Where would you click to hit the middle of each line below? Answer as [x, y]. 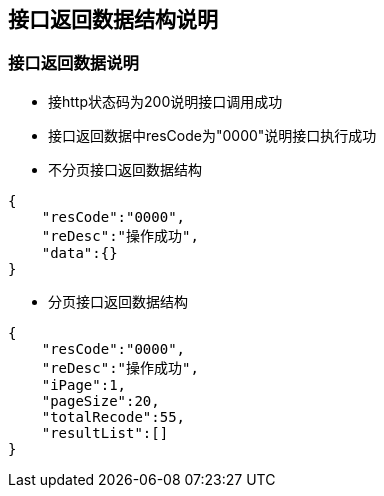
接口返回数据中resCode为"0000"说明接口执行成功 [212, 135]
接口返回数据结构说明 [113, 19]
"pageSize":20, [100, 400]
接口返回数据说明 [73, 63]
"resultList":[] [105, 432]
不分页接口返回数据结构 [125, 169]
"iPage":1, [84, 384]
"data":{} [79, 252]
